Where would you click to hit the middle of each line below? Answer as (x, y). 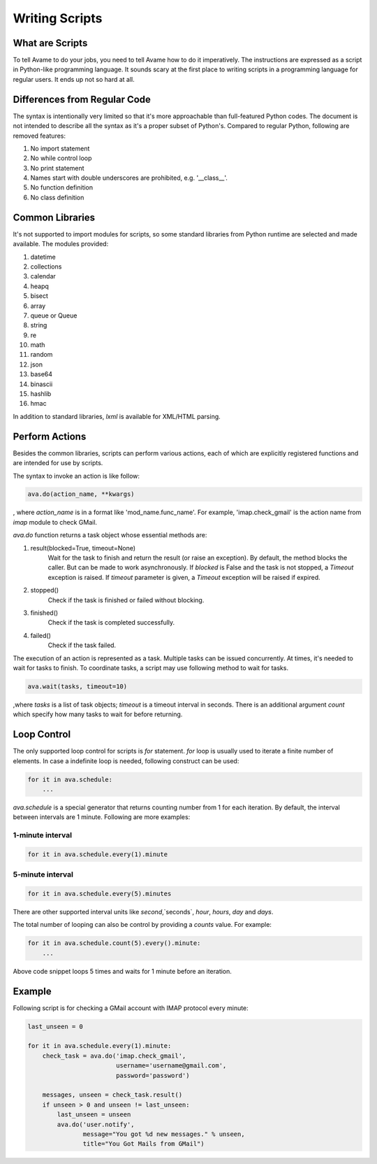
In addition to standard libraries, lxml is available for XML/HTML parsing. (117, 416)
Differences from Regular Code (82, 99)
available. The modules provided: (61, 244)
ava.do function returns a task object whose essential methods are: (110, 535)
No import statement (60, 148)
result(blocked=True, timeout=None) (83, 548)
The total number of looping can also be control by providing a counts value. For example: (142, 925)
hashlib (41, 394)
